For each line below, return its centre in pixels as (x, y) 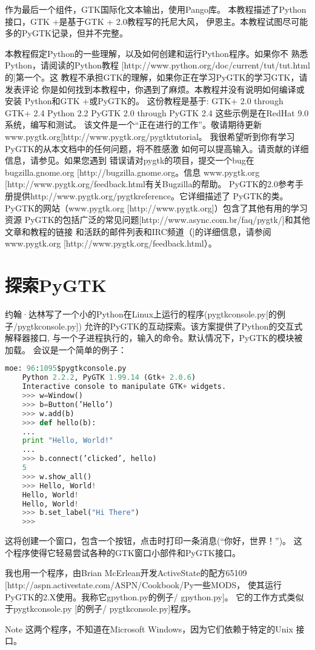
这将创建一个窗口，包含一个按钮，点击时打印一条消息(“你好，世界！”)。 (148, 541)
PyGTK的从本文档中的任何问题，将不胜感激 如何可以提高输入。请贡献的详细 (157, 148)
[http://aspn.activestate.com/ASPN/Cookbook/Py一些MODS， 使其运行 (143, 584)
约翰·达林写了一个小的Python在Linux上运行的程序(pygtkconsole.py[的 (141, 314)
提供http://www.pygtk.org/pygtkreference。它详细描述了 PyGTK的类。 (151, 195)
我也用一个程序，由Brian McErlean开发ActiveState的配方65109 (126, 573)
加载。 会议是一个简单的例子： (66, 349)
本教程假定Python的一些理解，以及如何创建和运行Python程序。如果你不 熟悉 (157, 53)
